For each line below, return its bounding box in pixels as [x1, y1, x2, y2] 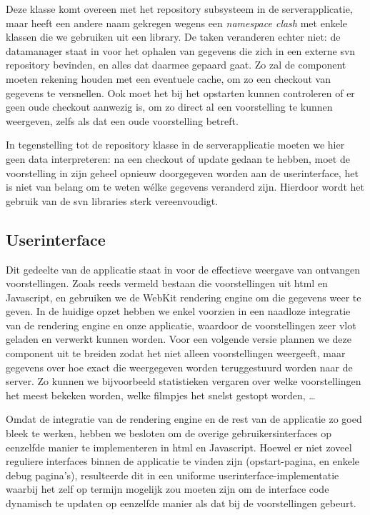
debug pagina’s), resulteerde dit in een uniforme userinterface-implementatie [6, 467, 339, 482]
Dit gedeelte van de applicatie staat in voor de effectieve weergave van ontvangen [6, 261, 361, 276]
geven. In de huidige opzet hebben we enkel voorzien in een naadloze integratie [6, 304, 351, 319]
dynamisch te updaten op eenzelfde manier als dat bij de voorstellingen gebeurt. [6, 496, 356, 511]
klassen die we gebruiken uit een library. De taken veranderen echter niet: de [6, 29, 341, 44]
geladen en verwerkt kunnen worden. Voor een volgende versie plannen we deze [6, 331, 352, 346]
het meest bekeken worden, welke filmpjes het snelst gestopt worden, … [6, 387, 316, 402]
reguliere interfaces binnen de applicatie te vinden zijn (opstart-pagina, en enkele [6, 454, 359, 469]
